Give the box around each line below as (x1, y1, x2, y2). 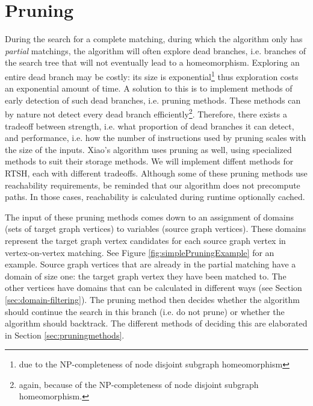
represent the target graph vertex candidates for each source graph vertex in (5, 234, 286, 246)
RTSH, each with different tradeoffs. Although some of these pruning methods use (5, 166, 308, 179)
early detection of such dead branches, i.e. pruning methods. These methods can (5, 93, 301, 106)
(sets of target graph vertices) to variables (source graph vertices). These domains (5, 222, 306, 235)
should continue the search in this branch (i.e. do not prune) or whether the (5, 305, 285, 317)
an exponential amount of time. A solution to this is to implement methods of (5, 82, 293, 95)
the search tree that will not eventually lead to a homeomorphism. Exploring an (5, 56, 300, 69)
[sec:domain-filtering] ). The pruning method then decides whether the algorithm (5, 293, 300, 305)
